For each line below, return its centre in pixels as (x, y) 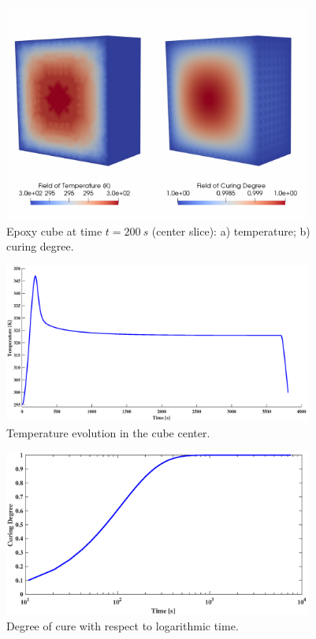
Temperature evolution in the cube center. (108, 432)
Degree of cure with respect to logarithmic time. (123, 625)
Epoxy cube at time (54, 230)
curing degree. (40, 246)
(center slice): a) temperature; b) (231, 230)
